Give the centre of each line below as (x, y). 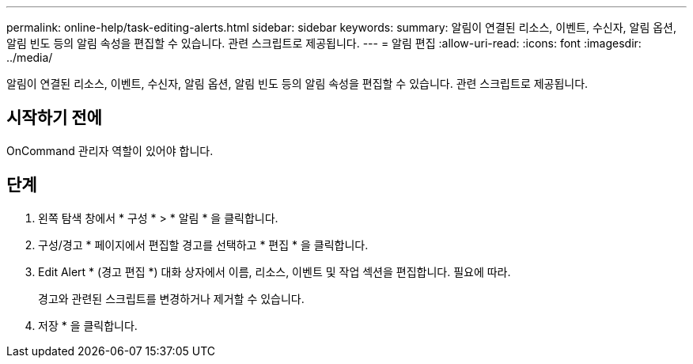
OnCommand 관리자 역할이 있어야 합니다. (110, 150)
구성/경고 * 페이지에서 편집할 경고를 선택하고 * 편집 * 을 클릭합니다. (203, 245)
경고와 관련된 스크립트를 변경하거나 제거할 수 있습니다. (171, 298)
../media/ (30, 57)
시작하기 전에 (54, 118)
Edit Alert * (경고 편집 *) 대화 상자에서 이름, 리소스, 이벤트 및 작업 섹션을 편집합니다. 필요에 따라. (275, 271)
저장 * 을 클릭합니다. (88, 325)
